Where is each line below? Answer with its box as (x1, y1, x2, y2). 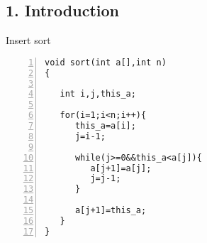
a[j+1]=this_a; (74, 205, 147, 216)
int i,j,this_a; (60, 89, 136, 99)
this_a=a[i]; (74, 121, 136, 131)
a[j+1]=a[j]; (90, 163, 152, 173)
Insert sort (6, 33, 51, 48)
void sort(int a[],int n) (45, 57, 167, 67)
